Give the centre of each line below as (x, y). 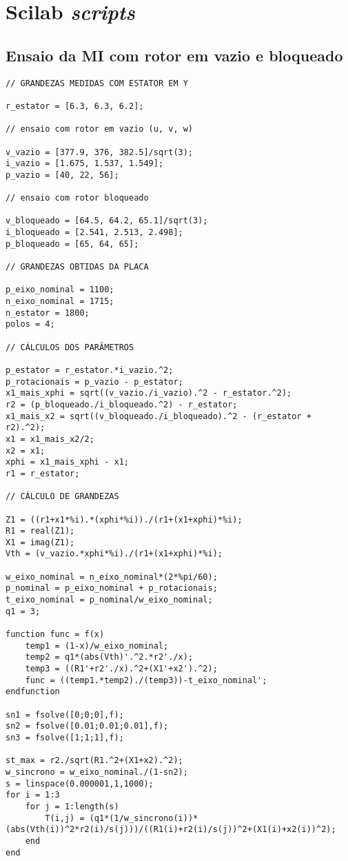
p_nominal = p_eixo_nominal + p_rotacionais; (112, 588)
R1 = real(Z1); (40, 531)
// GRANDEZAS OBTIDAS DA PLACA (77, 267)
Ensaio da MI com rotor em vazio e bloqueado (174, 55)
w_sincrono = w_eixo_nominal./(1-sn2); (97, 772)
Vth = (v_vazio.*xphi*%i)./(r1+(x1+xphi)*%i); (114, 554)
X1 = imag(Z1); (40, 542)
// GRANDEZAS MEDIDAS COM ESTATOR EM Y (97, 83)
